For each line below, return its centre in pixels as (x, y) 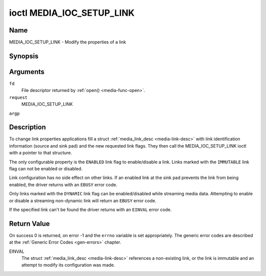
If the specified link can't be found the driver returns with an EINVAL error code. (90, 210)
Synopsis (24, 56)
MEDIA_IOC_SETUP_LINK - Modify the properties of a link (68, 42)
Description (28, 127)
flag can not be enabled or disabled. (46, 169)
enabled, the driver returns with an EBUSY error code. (63, 184)
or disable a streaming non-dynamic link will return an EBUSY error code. (83, 200)
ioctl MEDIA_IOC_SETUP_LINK (72, 13)
